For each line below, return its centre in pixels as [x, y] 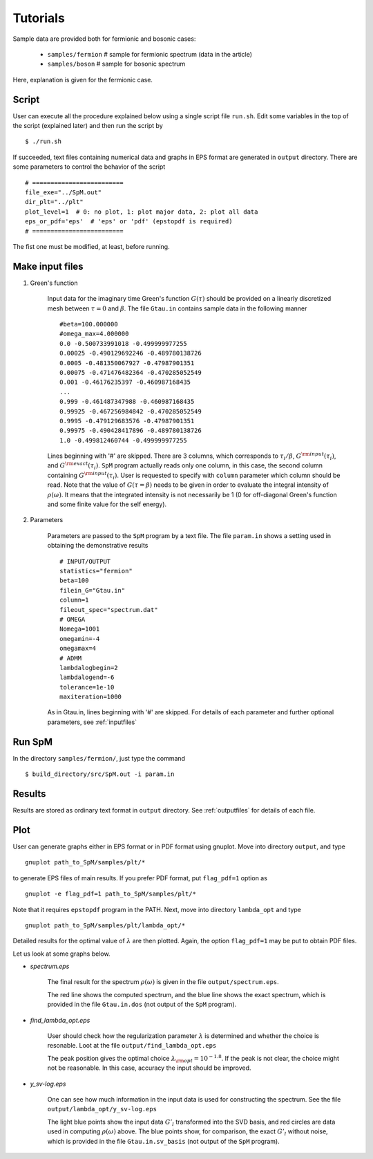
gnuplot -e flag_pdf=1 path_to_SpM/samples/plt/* [111, 894]
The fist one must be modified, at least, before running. [91, 246]
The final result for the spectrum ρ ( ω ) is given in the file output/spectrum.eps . [163, 982]
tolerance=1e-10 [87, 687]
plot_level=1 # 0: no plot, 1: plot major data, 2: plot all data [142, 212]
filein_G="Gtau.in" [93, 590]
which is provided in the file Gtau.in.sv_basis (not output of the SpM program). [163, 1141]
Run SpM [33, 742]
